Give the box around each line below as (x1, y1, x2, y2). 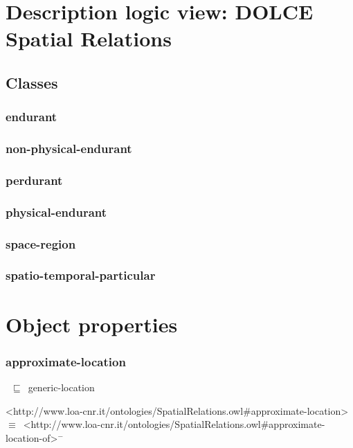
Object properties (6, 310, 178, 338)
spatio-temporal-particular (6, 267, 156, 284)
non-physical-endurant (6, 140, 132, 157)
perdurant (6, 171, 63, 188)
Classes (6, 71, 58, 93)
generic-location (28, 380, 95, 394)
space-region (6, 235, 76, 252)
